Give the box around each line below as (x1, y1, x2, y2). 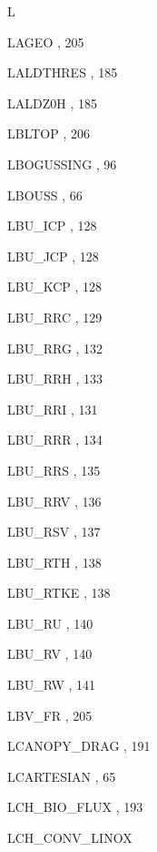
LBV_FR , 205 (7, 705, 93, 724)
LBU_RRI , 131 (7, 399, 98, 418)
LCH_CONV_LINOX (7, 828, 132, 847)
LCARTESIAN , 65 (7, 766, 116, 785)
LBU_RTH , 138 (7, 552, 102, 571)
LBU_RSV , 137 (7, 522, 101, 541)
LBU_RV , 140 (7, 644, 93, 663)
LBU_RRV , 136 (7, 491, 102, 510)
